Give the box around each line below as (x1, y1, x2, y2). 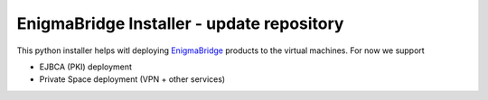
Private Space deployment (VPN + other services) (39, 74, 226, 85)
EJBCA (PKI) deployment (39, 61, 133, 72)
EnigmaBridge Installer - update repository (16, 14, 344, 33)
